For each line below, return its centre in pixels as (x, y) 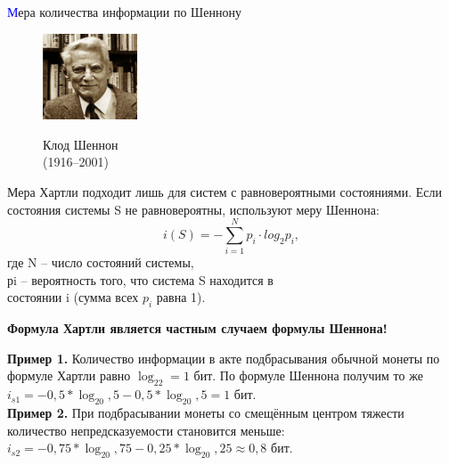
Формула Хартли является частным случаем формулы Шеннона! (197, 328)
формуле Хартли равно (69, 375)
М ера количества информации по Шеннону (124, 12)
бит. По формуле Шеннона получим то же (308, 375)
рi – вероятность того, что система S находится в (140, 279)
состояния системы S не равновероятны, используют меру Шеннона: (193, 209)
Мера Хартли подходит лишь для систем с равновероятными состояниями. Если (224, 191)
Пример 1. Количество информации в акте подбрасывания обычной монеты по (224, 358)
